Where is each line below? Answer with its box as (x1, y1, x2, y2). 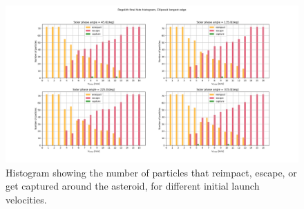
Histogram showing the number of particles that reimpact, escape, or (6, 165, 297, 179)
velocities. (6, 192, 47, 206)
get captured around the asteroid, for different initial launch (6, 179, 260, 193)
